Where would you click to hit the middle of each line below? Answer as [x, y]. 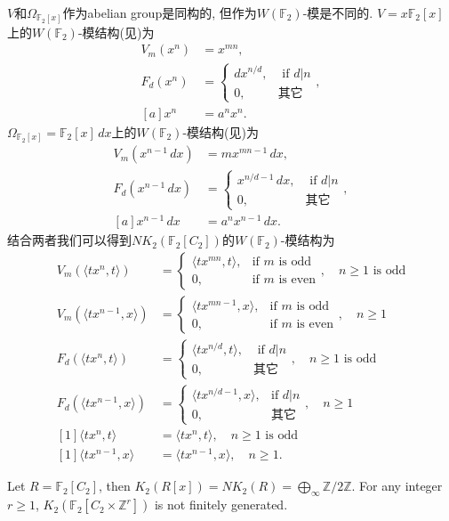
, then [114, 486]
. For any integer [397, 486]
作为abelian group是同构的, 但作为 [160, 12]
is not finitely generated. [221, 505]
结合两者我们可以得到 [69, 240]
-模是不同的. [338, 12]
